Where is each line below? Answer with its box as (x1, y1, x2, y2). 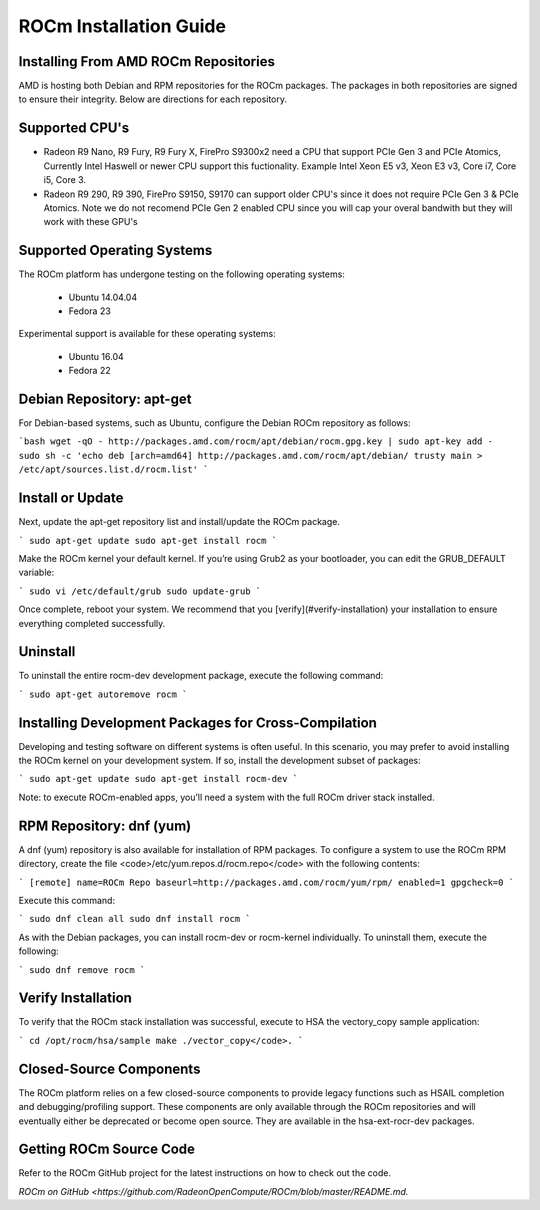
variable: (18, 566, 55, 579)
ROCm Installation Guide (18, 15, 227, 37)
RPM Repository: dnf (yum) (18, 817, 192, 834)
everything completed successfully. (18, 617, 166, 629)
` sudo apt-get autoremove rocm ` (18, 688, 188, 700)
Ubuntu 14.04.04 (68, 291, 138, 303)
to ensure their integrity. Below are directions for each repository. (18, 93, 288, 105)
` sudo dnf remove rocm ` (18, 964, 146, 975)
